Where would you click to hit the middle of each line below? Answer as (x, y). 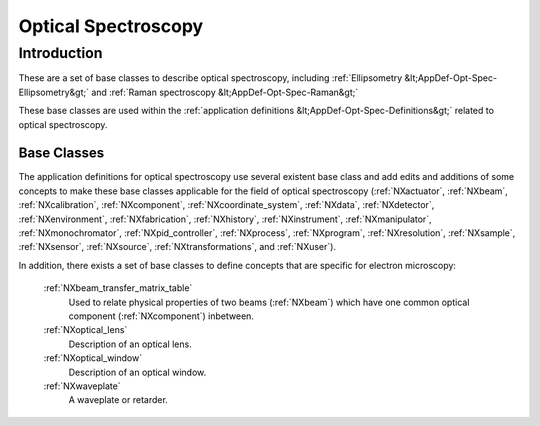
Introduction (60, 53)
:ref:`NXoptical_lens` (85, 330)
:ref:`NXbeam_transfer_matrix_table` (118, 288)
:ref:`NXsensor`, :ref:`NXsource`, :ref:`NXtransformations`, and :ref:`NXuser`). (177, 247)
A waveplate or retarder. (118, 400)
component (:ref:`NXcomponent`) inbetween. (161, 316)
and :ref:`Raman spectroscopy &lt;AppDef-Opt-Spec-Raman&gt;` (225, 92)
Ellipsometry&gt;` (54, 92)
